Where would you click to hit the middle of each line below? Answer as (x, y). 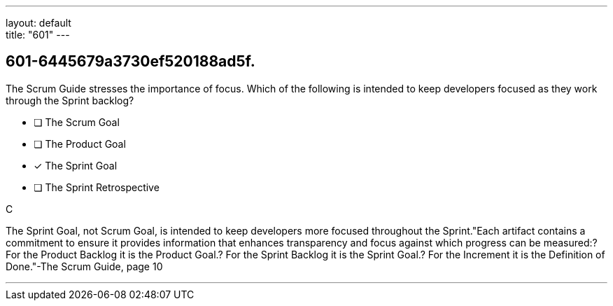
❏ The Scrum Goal (77, 122)
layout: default (38, 23)
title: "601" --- (38, 35)
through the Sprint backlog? (70, 100)
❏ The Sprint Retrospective (97, 187)
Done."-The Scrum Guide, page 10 (84, 266)
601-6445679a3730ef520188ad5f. (131, 62)
